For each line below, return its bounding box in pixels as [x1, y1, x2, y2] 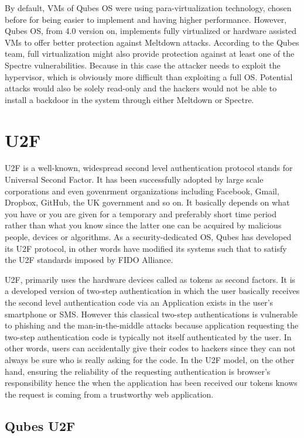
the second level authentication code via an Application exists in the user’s [5, 296, 274, 308]
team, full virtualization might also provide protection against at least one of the [5, 47, 295, 60]
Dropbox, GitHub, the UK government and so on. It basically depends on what [5, 196, 290, 208]
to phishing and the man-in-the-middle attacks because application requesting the [5, 319, 299, 331]
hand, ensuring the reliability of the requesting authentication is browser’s [5, 365, 271, 377]
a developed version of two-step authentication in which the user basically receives [5, 285, 300, 297]
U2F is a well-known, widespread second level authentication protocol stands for [5, 162, 293, 174]
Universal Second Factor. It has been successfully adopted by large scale [5, 173, 264, 186]
